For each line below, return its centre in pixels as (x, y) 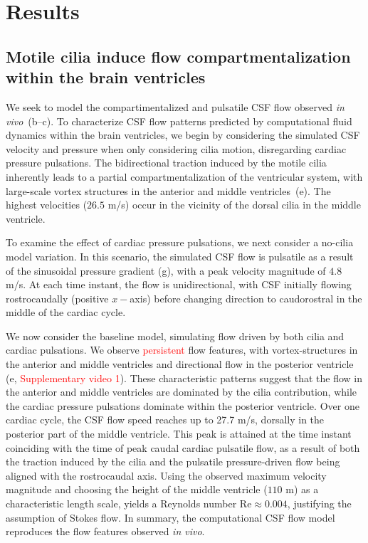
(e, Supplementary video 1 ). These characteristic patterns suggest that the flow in (184, 378)
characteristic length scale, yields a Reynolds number (121, 503)
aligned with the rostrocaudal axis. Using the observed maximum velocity (166, 475)
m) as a (302, 489)
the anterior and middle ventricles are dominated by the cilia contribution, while (182, 392)
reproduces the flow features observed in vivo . (105, 531)
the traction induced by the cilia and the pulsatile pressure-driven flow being (173, 462)
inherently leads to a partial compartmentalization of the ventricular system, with (184, 176)
